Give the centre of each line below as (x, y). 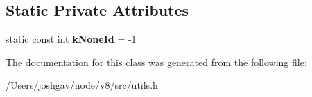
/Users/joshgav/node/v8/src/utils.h (82, 85)
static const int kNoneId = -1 (71, 39)
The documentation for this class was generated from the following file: (156, 62)
